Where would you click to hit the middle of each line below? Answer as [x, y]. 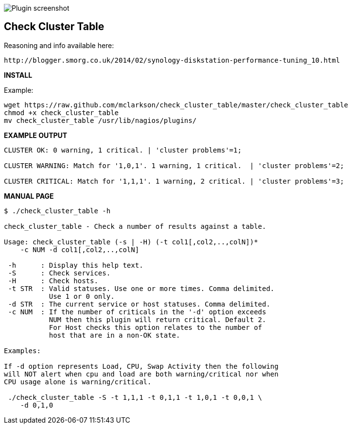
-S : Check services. [59, 273]
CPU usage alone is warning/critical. [78, 382]
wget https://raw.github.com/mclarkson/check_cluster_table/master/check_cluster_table [176, 105]
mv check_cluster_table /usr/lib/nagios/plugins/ [100, 120]
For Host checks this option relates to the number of [156, 327]
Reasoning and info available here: [59, 45]
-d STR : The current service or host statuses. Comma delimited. [139, 304]
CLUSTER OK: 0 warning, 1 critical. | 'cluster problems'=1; [123, 150]
